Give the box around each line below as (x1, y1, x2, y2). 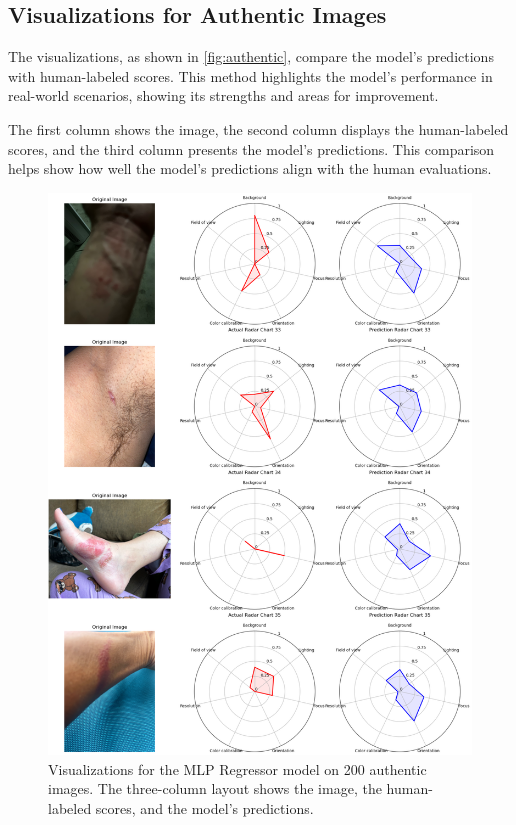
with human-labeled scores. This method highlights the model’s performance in (8, 65, 493, 86)
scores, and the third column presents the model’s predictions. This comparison (8, 138, 495, 159)
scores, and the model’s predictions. (95, 797, 314, 818)
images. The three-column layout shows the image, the (48, 778, 382, 799)
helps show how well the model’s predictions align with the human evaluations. (8, 158, 492, 179)
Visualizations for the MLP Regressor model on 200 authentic (48, 758, 427, 779)
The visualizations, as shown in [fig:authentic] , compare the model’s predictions (8, 46, 494, 67)
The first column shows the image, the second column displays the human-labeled (8, 118, 509, 139)
